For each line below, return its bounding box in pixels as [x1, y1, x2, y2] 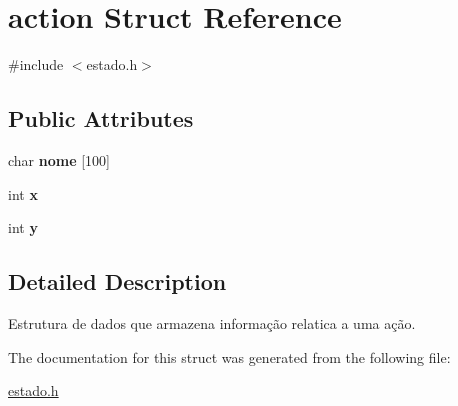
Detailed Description [8, 266, 227, 297]
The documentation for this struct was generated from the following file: [8, 346, 451, 367]
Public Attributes [8, 103, 194, 134]
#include [8, 54, 64, 75]
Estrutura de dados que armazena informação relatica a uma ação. [8, 312, 416, 333]
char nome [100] [8, 149, 111, 170]
